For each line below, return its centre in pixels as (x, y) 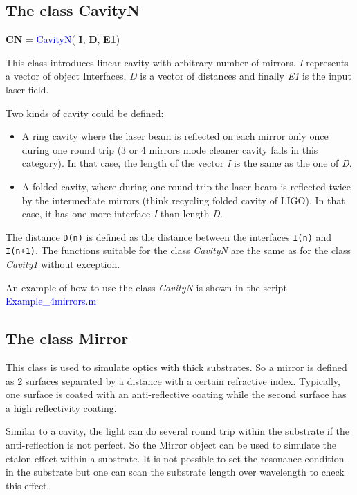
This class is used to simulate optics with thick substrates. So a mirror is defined (176, 367)
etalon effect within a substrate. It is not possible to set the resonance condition (175, 458)
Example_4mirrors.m (51, 301)
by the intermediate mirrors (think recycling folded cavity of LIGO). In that (183, 200)
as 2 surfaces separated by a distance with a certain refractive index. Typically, (173, 380)
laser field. (27, 89)
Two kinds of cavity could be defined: (85, 112)
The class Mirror (67, 338)
